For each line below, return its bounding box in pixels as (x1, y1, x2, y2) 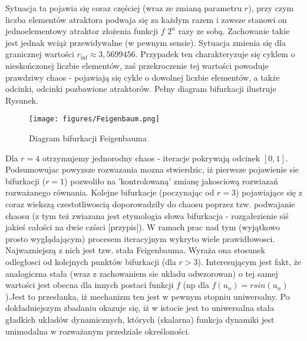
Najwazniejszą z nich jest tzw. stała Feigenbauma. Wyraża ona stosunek (5, 244, 265, 256)
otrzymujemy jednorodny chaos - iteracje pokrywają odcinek (42, 151, 260, 164)
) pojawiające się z (236, 186, 302, 198)
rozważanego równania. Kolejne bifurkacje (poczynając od (5, 186, 214, 198)
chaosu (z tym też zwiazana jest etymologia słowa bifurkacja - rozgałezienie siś (5, 209, 289, 221)
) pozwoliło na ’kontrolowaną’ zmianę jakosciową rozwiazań (64, 174, 278, 187)
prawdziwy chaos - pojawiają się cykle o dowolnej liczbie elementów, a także (5, 71, 280, 83)
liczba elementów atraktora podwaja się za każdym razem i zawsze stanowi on (5, 13, 287, 25)
